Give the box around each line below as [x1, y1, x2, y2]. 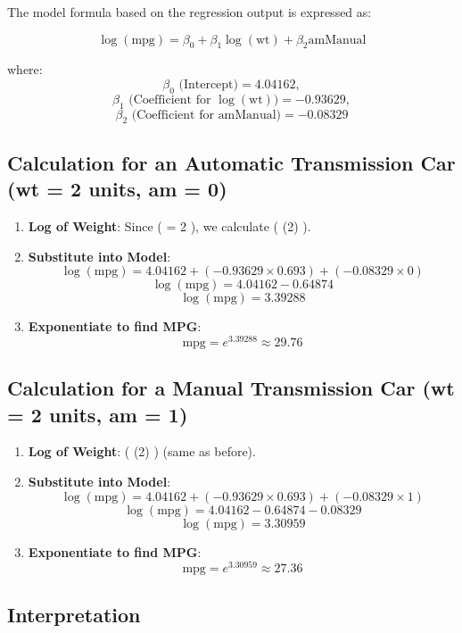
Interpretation [7, 600, 141, 628]
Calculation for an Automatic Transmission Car [7, 148, 456, 176]
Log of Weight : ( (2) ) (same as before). [28, 442, 256, 461]
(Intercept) [178, 78, 239, 91]
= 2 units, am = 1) [7, 400, 188, 428]
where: [7, 60, 43, 79]
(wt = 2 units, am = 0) [7, 175, 227, 203]
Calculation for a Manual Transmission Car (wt [7, 374, 455, 402]
